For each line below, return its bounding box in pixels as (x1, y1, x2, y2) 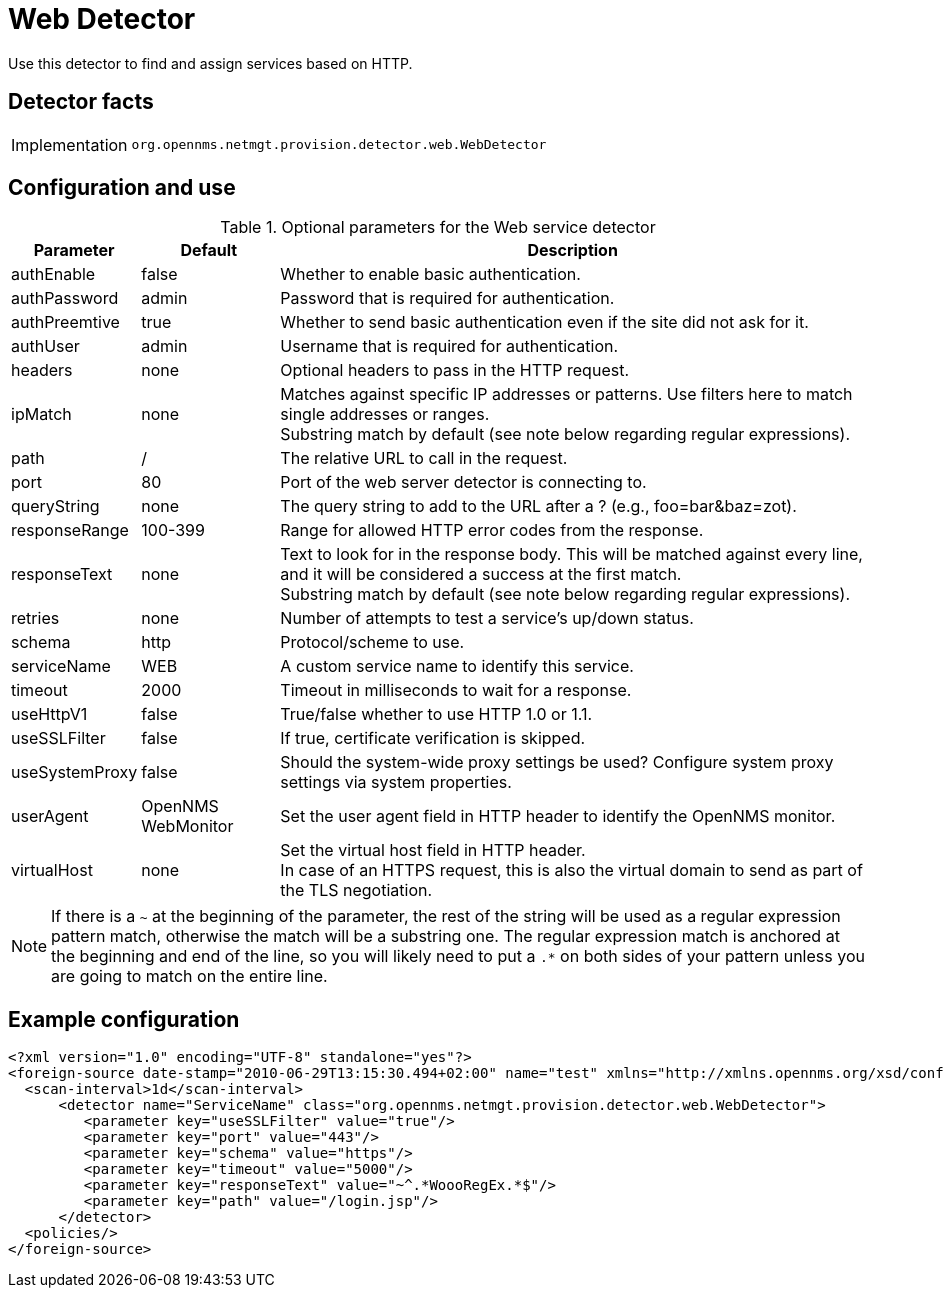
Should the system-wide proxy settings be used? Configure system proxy (280, 752, 834, 773)
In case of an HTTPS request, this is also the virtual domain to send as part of (280, 860, 863, 881)
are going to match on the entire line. (51, 966, 328, 987)
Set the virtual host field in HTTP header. (280, 840, 586, 861)
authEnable (11, 264, 96, 285)
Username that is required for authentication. (280, 336, 619, 357)
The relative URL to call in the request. (280, 448, 568, 469)
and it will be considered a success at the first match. (280, 564, 682, 585)
